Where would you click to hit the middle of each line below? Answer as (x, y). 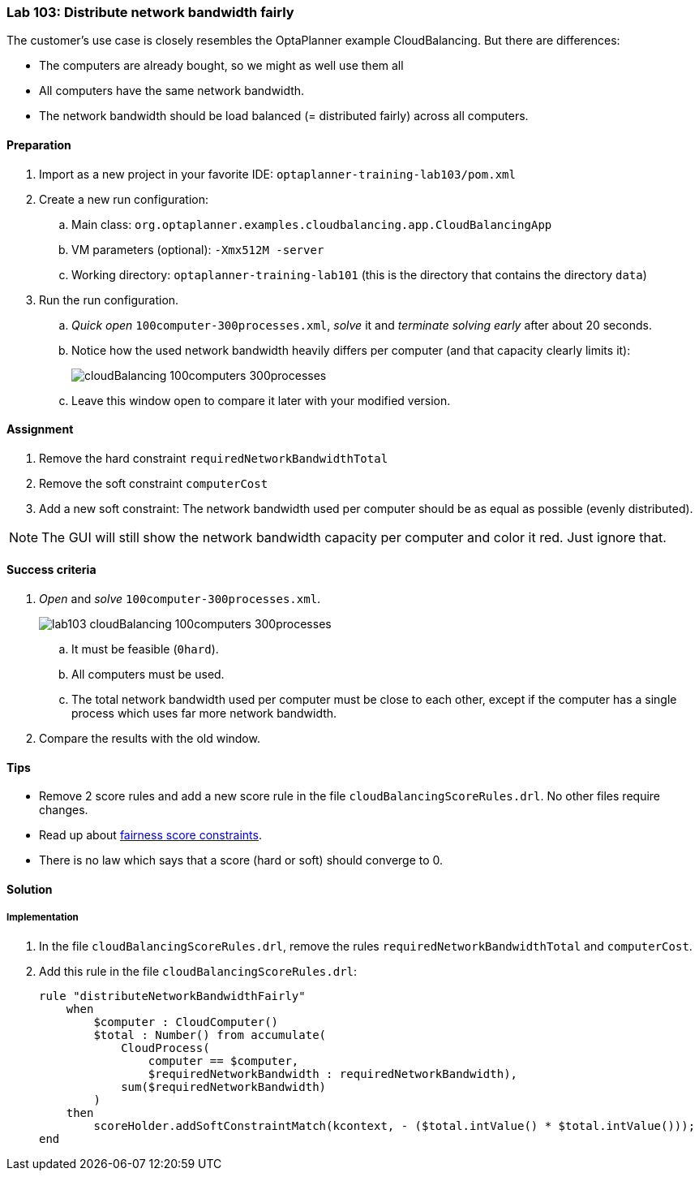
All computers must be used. (148, 675)
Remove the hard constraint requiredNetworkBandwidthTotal (214, 458)
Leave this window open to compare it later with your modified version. (261, 400)
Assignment (40, 429)
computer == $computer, (223, 1061)
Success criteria (51, 570)
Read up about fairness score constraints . (150, 835)
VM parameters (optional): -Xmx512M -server (198, 249)
